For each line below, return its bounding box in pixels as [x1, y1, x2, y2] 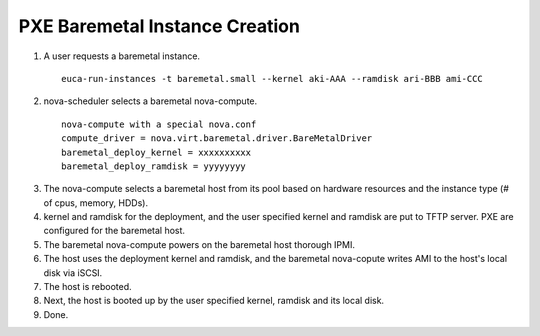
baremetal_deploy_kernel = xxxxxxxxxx [61, 146, 252, 158]
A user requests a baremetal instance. [43, 50, 200, 62]
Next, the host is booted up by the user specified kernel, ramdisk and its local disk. [43, 295, 385, 307]
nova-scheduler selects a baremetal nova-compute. [43, 95, 258, 107]
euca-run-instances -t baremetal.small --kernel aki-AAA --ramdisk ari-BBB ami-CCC [61, 73, 484, 84]
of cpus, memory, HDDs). [43, 196, 149, 209]
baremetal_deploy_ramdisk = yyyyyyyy [61, 160, 247, 172]
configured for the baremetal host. [43, 225, 185, 237]
